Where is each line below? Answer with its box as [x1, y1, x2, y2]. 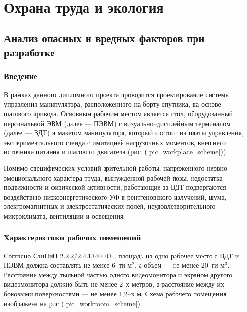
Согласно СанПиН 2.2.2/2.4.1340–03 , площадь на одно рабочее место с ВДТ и [4, 250, 239, 260]
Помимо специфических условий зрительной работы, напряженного [4, 163, 205, 173]
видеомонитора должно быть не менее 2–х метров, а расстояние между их [4, 279, 224, 289]
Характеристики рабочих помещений [4, 231, 141, 243]
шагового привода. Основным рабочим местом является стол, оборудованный [4, 108, 233, 118]
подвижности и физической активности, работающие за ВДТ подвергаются [4, 182, 226, 192]
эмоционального [4, 172, 52, 183]
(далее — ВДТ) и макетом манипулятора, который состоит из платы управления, [4, 128, 244, 138]
